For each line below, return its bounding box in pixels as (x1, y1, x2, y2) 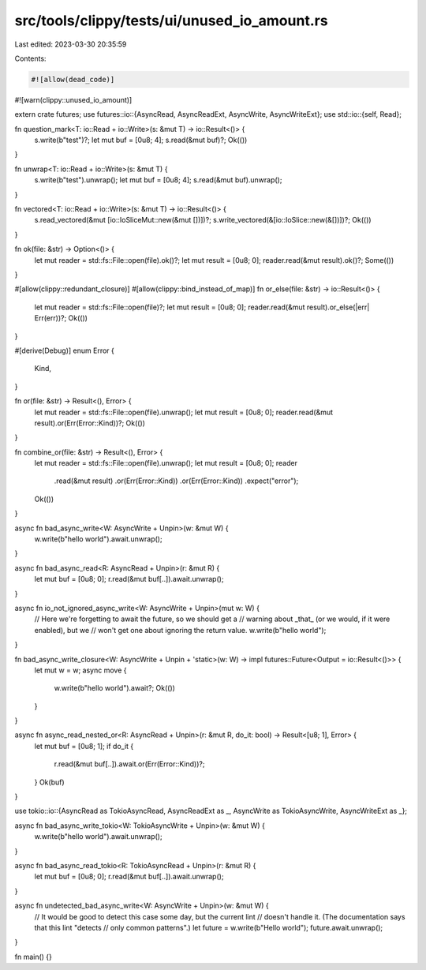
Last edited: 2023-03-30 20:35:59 (14, 39, 127, 49)
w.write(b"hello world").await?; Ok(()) (54, 683, 175, 693)
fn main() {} (14, 952, 53, 961)
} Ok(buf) (34, 777, 65, 787)
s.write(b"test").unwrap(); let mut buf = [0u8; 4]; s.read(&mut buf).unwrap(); (34, 175, 282, 185)
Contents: (14, 54, 47, 63)
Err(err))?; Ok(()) (34, 313, 88, 323)
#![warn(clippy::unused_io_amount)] (14, 95, 133, 104)
